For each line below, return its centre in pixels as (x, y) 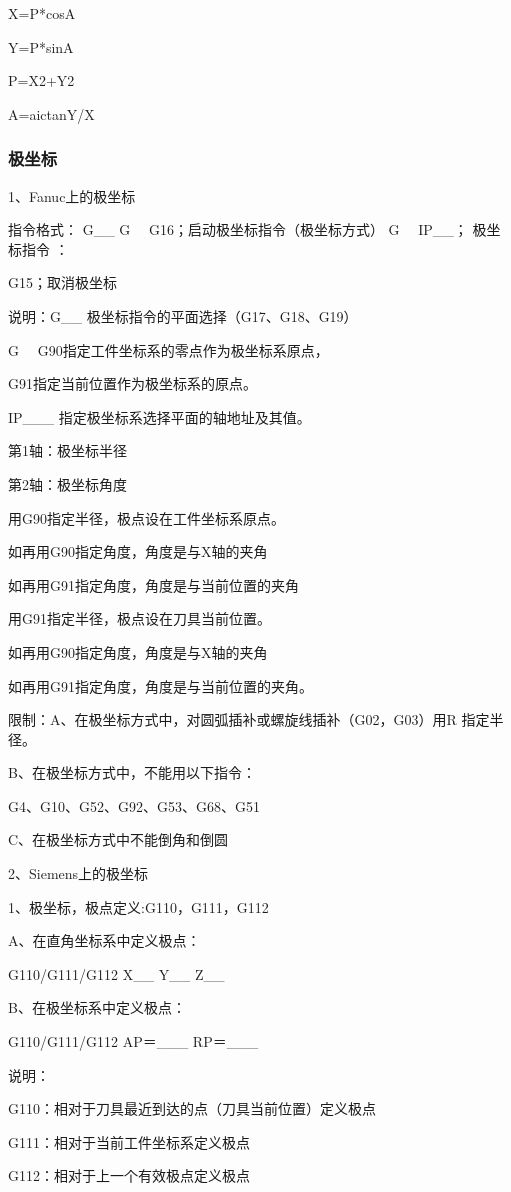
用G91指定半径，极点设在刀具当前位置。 (139, 618)
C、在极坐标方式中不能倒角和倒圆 (118, 839)
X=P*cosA (42, 13)
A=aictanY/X (51, 113)
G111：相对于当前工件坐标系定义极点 (129, 1141)
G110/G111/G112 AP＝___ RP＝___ (133, 1041)
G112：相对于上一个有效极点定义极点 (129, 1175)
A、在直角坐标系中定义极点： (104, 940)
